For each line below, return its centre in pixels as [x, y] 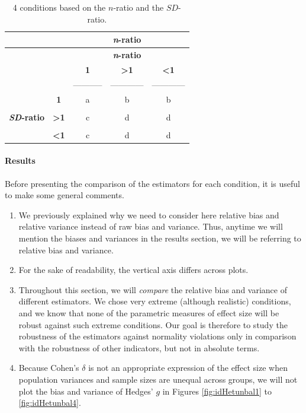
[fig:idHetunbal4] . [50, 403]
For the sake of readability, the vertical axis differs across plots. [133, 270]
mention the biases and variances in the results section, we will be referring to [160, 238]
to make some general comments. [65, 195]
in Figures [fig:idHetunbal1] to [217, 391]
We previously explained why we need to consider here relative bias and [149, 215]
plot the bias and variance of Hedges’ [86, 391]
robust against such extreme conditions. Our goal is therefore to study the [153, 324]
